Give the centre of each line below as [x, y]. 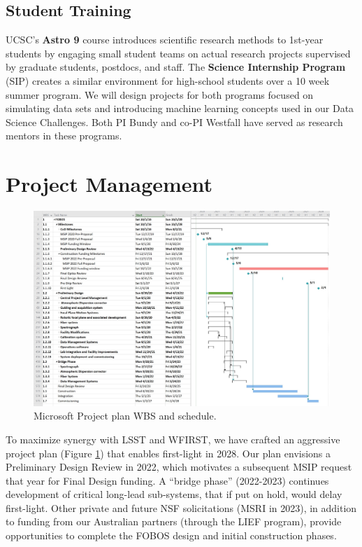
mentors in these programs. [64, 136]
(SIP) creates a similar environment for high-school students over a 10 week [168, 80]
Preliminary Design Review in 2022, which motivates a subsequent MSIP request [179, 467]
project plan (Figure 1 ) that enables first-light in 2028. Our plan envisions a [168, 453]
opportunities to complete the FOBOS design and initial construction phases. [171, 535]
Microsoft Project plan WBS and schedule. [125, 416]
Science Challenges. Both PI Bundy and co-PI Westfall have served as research [174, 122]
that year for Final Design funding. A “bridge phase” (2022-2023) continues [167, 480]
